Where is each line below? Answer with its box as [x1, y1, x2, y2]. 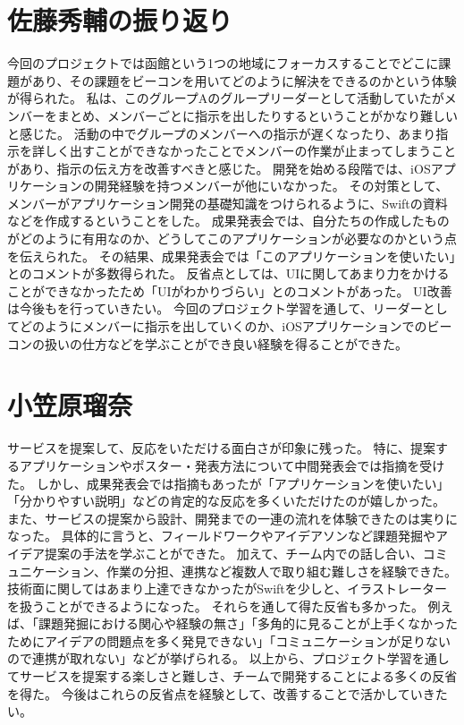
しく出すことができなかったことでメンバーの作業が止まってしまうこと [44, 141, 457, 160]
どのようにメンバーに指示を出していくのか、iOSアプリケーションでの [19, 317, 427, 336]
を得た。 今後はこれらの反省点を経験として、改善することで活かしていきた [7, 684, 448, 703]
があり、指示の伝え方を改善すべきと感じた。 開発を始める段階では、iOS [7, 158, 431, 177]
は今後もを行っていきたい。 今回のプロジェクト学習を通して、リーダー [7, 299, 423, 318]
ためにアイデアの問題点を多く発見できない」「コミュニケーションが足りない [7, 631, 451, 650]
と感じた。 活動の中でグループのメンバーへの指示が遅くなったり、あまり [7, 124, 436, 142]
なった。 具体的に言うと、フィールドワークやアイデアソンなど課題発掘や [7, 526, 436, 545]
